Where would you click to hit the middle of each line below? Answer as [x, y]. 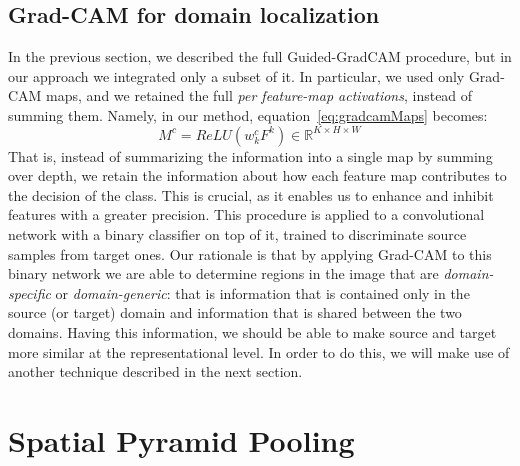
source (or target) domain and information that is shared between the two [235, 312]
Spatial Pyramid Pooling [181, 439]
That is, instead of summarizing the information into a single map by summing [250, 155]
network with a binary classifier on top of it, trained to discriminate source [237, 233]
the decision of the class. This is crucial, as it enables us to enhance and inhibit [251, 194]
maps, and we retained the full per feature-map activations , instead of [259, 95]
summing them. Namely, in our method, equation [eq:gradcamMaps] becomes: [248, 114]
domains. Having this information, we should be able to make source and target [252, 331]
